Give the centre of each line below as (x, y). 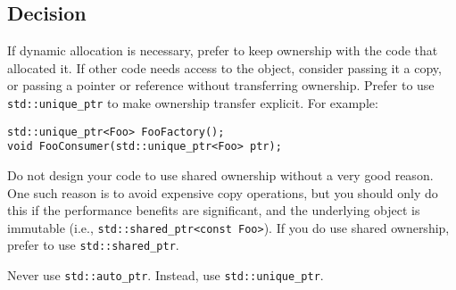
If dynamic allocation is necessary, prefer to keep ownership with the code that (223, 50)
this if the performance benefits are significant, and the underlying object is (214, 210)
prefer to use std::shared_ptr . (93, 245)
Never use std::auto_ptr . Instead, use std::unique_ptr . (166, 275)
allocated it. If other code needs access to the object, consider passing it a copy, (224, 67)
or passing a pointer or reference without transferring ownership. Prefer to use (221, 85)
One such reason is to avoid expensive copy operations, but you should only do (223, 192)
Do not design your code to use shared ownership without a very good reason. (220, 174)
